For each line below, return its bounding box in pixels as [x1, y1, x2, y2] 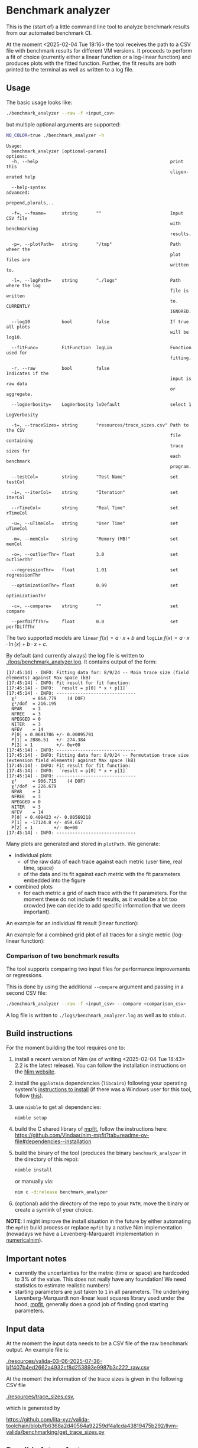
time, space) [23, 864, 54, 871]
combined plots [14, 883, 53, 890]
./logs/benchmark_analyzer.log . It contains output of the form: [6, 658, 157, 665]
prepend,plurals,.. [6, 200, 54, 206]
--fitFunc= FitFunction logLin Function [11, 344, 192, 350]
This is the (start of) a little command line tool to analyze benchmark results [6, 23, 190, 30]
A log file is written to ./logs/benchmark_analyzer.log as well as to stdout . [6, 1011, 186, 1019]
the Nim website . [14, 1068, 56, 1075]
